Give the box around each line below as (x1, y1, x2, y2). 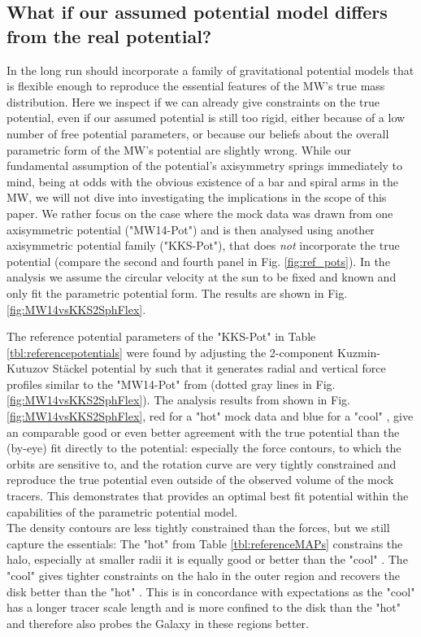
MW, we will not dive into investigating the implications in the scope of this (7, 189, 387, 206)
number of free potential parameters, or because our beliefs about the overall (7, 124, 389, 142)
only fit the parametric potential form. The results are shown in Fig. (7, 284, 348, 301)
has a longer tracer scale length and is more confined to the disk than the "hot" (7, 599, 401, 616)
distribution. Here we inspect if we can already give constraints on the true (7, 93, 380, 110)
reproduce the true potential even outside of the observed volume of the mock (7, 471, 394, 488)
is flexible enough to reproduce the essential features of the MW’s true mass (7, 77, 385, 94)
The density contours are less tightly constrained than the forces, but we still (7, 519, 390, 536)
